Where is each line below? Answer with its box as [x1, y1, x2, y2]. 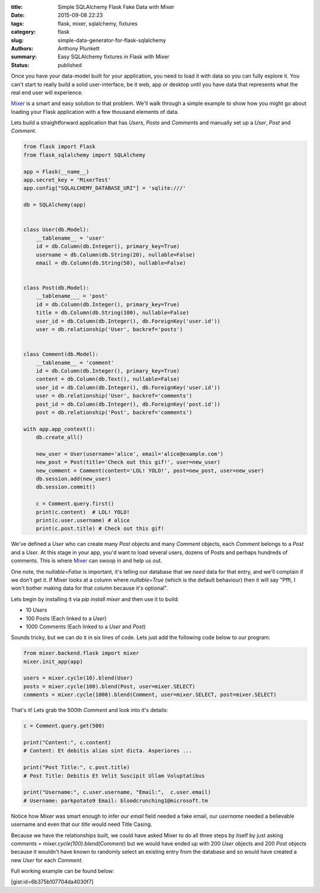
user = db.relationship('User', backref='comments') [36, 392, 193, 399]
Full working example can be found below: [11, 867, 115, 875]
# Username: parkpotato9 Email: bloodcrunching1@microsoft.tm [23, 797, 208, 804]
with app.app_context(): [23, 425, 96, 433]
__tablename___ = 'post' [36, 293, 108, 300]
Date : [11, 12, 25, 19]
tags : [11, 20, 24, 27]
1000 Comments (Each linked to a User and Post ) [25, 623, 146, 630]
